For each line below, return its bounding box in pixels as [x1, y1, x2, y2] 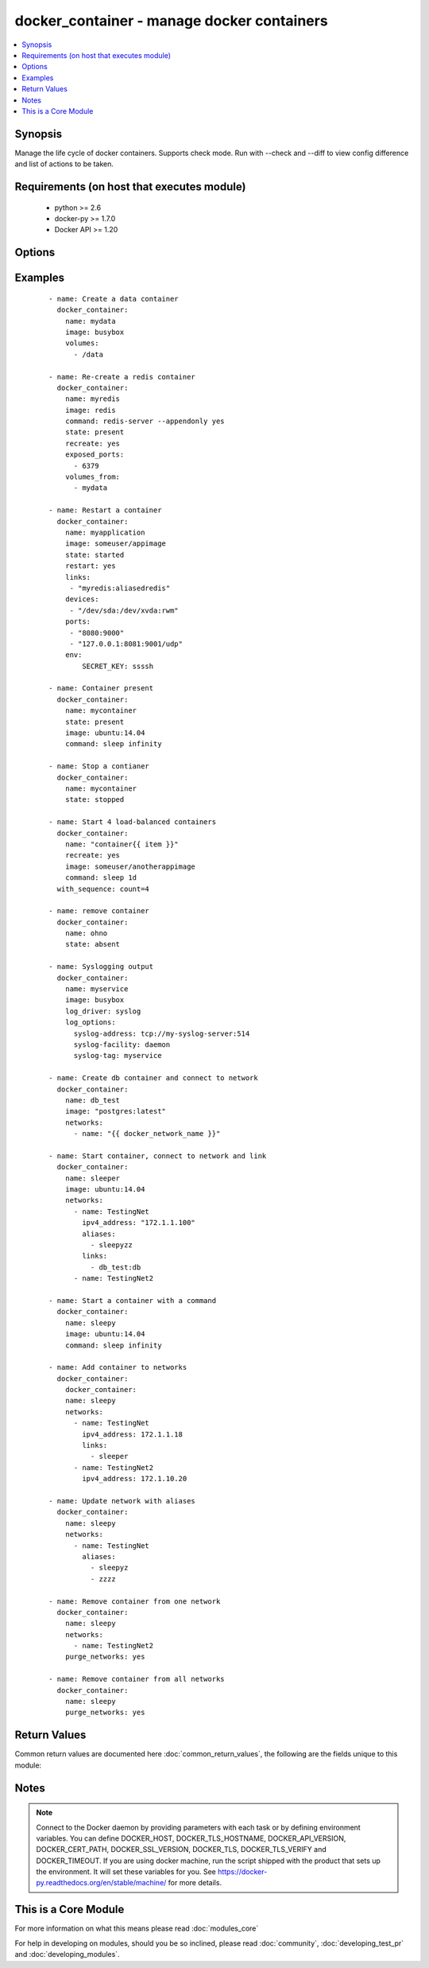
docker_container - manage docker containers [14, 12, 329, 29]
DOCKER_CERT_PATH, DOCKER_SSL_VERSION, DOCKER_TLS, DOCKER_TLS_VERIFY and [36, 1845, 327, 1854]
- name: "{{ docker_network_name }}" [73, 1130, 221, 1138]
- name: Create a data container [48, 294, 179, 303]
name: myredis [64, 395, 121, 403]
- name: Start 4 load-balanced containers [48, 818, 217, 826]
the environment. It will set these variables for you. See [36, 1867, 216, 1877]
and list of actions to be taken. [14, 159, 114, 169]
